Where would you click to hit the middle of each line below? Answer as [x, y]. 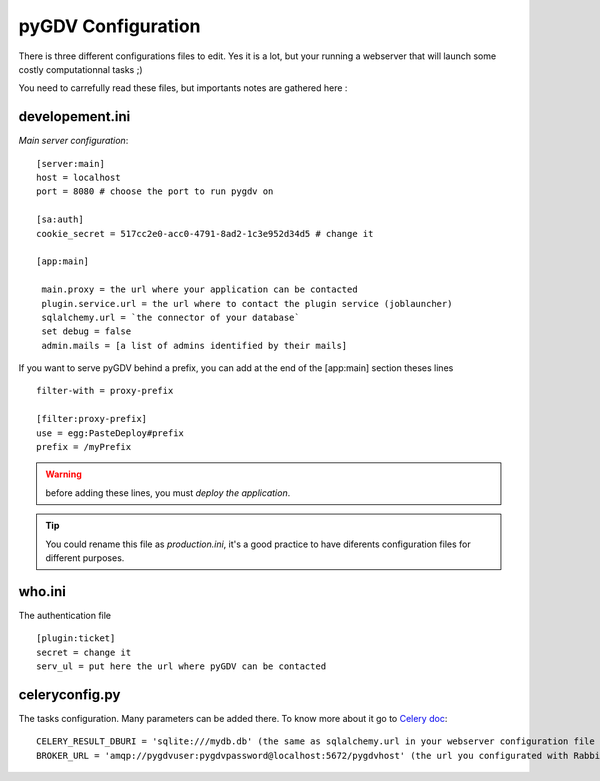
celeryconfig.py [69, 694]
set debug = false [86, 331]
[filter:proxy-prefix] [92, 419]
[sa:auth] [60, 219]
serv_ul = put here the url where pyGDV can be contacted [181, 666]
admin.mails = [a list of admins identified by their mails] [194, 345]
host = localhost [78, 178]
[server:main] [70, 163]
